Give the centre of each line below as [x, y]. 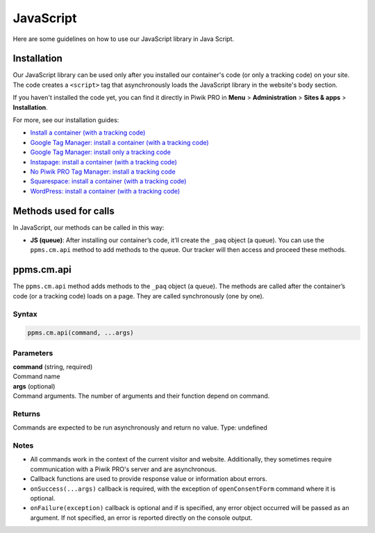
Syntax [25, 314]
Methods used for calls [64, 211]
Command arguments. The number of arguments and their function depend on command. [141, 396]
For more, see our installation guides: [66, 120]
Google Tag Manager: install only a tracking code [101, 152]
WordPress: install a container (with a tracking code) [105, 191]
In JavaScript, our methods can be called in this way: [89, 227]
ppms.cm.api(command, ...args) [81, 333]
